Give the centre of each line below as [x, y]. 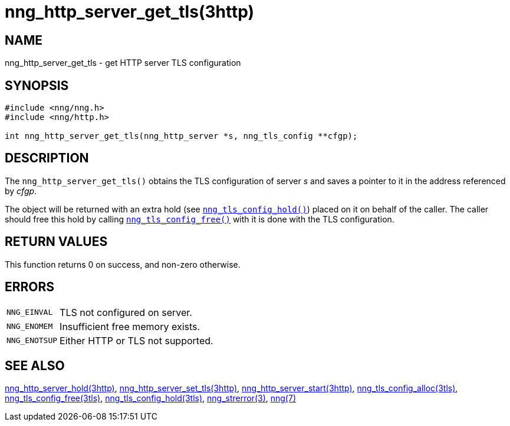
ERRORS [30, 287]
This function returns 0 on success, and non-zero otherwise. [123, 264]
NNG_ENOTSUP [32, 341]
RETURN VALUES [56, 242]
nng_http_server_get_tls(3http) [130, 12]
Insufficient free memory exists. [130, 326]
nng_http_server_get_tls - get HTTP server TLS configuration [123, 63]
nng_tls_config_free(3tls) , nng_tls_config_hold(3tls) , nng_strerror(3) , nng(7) [150, 398]
